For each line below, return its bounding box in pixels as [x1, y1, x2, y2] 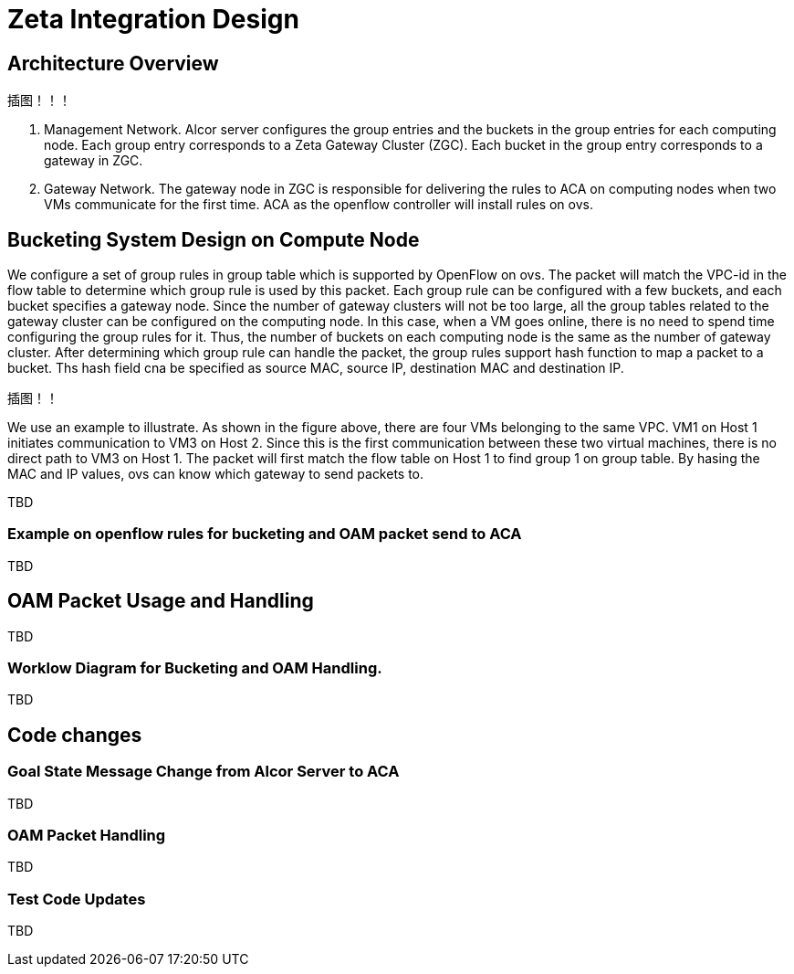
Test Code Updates [7, 889, 146, 908]
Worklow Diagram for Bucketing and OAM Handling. [7, 658, 382, 677]
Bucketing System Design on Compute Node [7, 228, 420, 251]
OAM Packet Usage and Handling [7, 589, 314, 613]
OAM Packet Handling [7, 825, 166, 844]
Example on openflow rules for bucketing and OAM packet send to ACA [7, 524, 522, 544]
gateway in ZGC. [44, 153, 143, 169]
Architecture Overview [7, 51, 219, 75]
